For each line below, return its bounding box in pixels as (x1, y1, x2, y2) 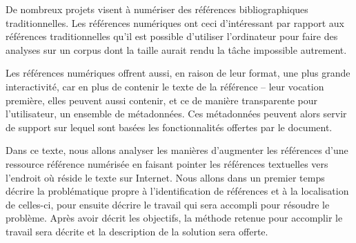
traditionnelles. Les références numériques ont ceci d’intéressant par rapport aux (6, 15, 344, 30)
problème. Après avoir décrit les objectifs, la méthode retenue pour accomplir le (6, 211, 343, 225)
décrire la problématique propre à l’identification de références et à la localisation (6, 184, 349, 198)
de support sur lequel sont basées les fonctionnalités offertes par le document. (6, 119, 333, 134)
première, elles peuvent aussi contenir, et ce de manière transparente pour (6, 93, 318, 107)
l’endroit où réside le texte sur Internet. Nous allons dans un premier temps (6, 170, 325, 184)
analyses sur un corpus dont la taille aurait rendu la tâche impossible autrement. (6, 42, 347, 57)
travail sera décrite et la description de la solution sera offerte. (6, 224, 268, 238)
